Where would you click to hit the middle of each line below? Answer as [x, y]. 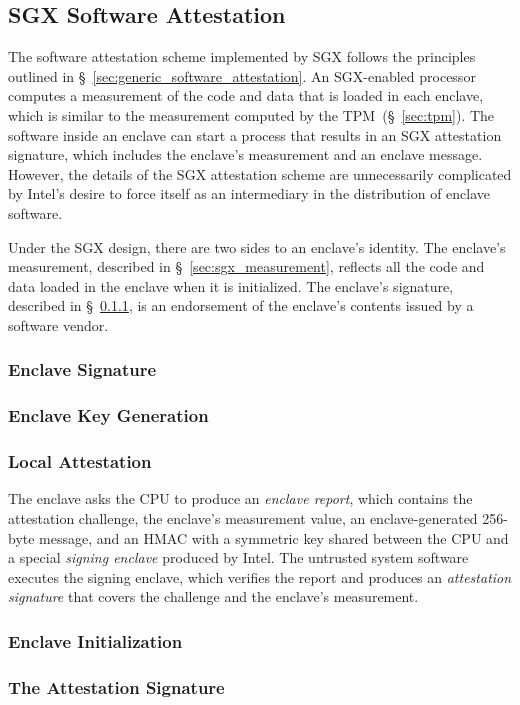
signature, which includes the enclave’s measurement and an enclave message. [245, 154]
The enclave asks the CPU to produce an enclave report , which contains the [240, 498]
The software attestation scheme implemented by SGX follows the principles [242, 56]
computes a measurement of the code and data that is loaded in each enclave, [246, 95]
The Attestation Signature [116, 686]
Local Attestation [80, 461]
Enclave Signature [82, 369]
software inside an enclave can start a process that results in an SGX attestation [255, 134]
